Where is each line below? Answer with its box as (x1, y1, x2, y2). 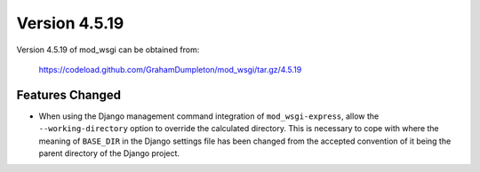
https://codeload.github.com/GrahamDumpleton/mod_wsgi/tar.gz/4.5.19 (38, 64, 302, 74)
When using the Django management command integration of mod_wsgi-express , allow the (38, 111, 380, 121)
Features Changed (16, 87, 122, 102)
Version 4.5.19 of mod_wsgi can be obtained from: (16, 44, 200, 55)
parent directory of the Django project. (38, 148, 180, 159)
